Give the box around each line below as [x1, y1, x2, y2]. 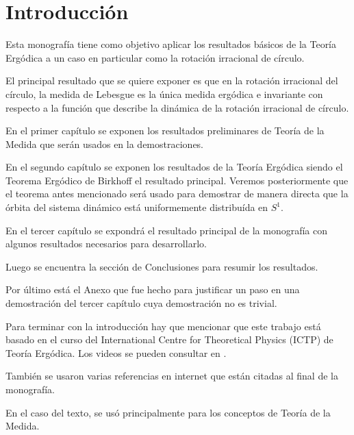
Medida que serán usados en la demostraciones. [5, 136, 204, 151]
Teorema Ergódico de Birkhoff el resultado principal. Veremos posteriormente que [5, 173, 349, 187]
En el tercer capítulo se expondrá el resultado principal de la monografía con [5, 223, 327, 237]
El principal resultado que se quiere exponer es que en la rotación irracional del [5, 73, 338, 88]
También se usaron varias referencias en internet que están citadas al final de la [5, 369, 338, 383]
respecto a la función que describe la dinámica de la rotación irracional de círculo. [5, 100, 349, 114]
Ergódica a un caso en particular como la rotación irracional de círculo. [5, 50, 305, 64]
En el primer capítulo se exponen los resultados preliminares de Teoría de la [5, 123, 325, 138]
